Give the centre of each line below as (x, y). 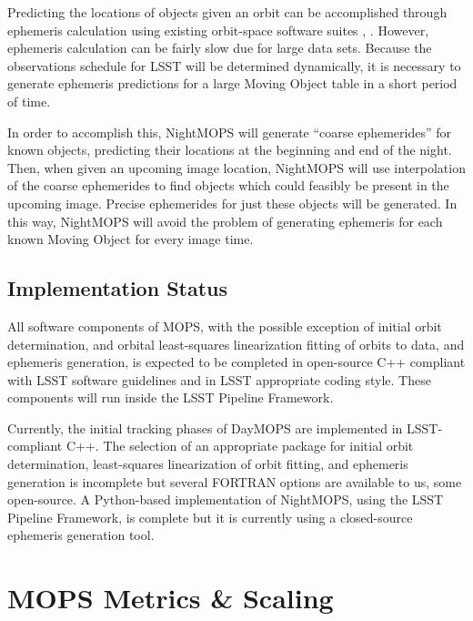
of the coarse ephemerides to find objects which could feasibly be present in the (228, 185)
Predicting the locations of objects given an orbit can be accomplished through (227, 12)
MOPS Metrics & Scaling (171, 598)
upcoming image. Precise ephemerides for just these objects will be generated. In (232, 203)
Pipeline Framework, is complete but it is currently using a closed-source (210, 517)
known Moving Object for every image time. (131, 239)
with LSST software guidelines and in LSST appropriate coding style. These (219, 379)
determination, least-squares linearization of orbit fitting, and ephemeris (208, 464)
